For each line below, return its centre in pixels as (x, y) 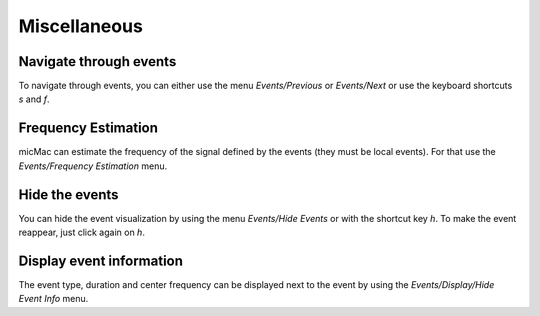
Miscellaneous (81, 26)
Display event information (101, 260)
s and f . (34, 99)
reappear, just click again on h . (81, 232)
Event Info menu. (53, 299)
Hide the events (68, 194)
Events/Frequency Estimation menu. (93, 166)
